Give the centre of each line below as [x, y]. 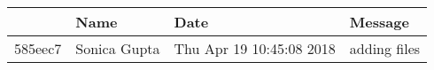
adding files [385, 48]
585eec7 [38, 48]
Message [379, 22]
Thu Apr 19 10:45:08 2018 [255, 48]
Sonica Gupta [118, 48]
